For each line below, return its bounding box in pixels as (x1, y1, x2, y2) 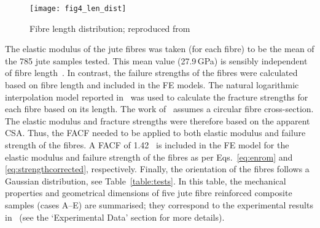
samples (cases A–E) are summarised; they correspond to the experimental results (5, 198, 313, 211)
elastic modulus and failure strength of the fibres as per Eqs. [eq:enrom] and (5, 150, 293, 163)
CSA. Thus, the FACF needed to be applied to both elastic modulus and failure (5, 126, 306, 139)
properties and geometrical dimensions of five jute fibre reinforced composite (5, 186, 292, 199)
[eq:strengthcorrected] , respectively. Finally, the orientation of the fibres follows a (5, 162, 310, 175)
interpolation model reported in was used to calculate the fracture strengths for (5, 90, 308, 103)
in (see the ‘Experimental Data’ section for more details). (5, 210, 225, 223)
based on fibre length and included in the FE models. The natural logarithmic (5, 78, 299, 91)
